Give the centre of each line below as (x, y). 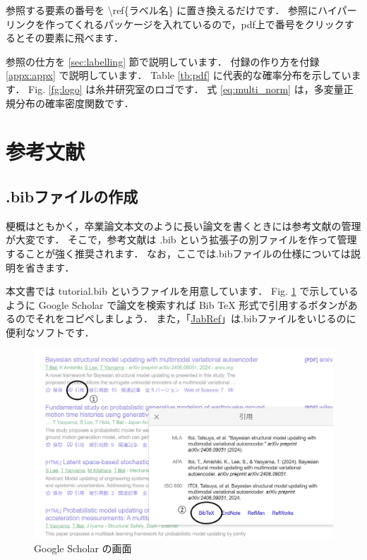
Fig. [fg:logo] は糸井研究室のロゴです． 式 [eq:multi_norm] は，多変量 (186, 89)
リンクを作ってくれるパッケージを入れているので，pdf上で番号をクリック (175, 24)
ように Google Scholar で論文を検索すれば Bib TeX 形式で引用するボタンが (177, 304)
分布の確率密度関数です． (74, 103)
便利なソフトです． (50, 332)
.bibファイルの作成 (72, 196)
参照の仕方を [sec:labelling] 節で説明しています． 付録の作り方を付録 (163, 61)
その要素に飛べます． (74, 38)
